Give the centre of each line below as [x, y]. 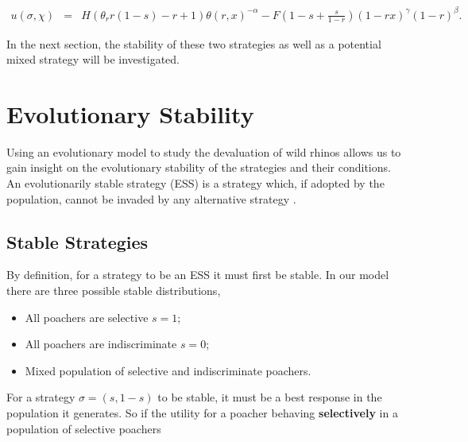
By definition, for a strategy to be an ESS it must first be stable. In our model [198, 275]
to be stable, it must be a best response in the [270, 397]
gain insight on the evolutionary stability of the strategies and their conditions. [199, 167]
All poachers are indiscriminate [101, 344]
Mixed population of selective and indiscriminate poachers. [168, 370]
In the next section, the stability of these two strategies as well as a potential [194, 43]
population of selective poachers [84, 428]
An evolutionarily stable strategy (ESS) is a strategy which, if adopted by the [195, 183]
